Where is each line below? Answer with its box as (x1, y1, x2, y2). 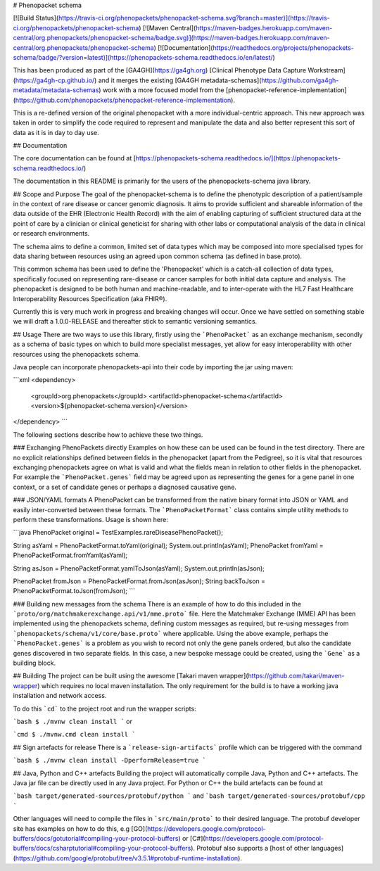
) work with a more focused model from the (99, 86, 224, 94)
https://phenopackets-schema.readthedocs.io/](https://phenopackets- (135, 154, 341, 163)
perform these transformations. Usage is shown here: (13, 515, 168, 523)
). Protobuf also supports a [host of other (191, 844, 310, 853)
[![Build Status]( (13, 14, 59, 23)
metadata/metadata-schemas (13, 86, 99, 94)
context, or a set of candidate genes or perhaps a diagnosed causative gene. (13, 483, 237, 491)
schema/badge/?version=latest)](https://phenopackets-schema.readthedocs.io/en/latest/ (13, 53, 274, 61)
